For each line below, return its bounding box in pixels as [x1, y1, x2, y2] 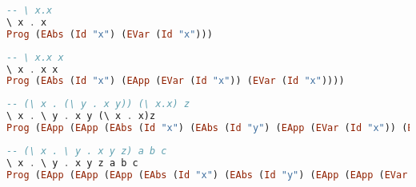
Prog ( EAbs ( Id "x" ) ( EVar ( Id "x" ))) [6, 28, 213, 40]
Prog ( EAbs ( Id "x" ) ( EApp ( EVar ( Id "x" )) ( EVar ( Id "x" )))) [6, 75, 345, 87]
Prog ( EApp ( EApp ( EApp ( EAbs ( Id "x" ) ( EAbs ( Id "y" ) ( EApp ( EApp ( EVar [6, 169, 408, 181]
